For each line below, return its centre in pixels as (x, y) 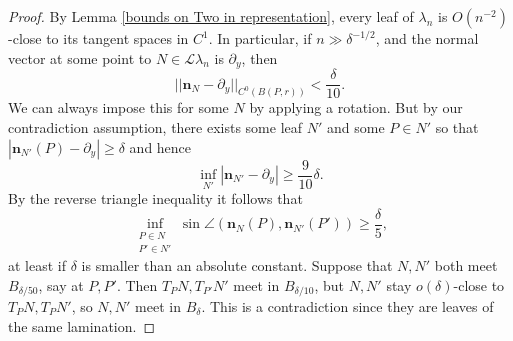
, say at (61, 284)
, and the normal (427, 38)
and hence (160, 146)
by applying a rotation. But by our (356, 107)
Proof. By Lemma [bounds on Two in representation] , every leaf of (211, 16)
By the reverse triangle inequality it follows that (155, 198)
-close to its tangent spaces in (98, 38)
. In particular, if (260, 38)
